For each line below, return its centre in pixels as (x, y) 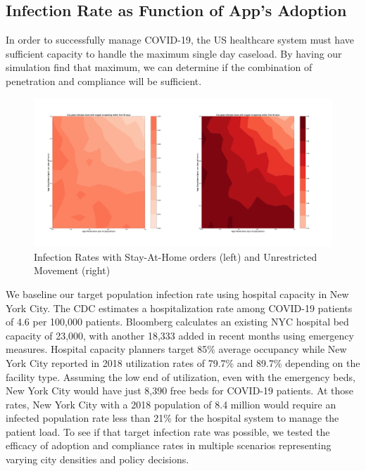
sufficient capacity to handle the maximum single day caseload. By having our (174, 53)
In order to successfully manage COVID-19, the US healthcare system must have (180, 40)
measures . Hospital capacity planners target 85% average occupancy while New (176, 349)
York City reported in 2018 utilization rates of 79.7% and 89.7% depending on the (183, 362)
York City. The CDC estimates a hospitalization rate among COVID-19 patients (179, 308)
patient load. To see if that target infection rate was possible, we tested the (168, 431)
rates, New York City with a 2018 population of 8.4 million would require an (171, 404)
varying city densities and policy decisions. (97, 459)
